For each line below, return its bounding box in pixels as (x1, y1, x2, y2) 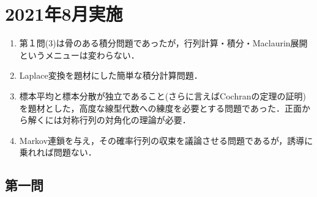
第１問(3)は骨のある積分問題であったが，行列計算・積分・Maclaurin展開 (19, 37, 308, 49)
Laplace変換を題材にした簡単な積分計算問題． (19, 69, 203, 82)
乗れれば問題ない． (19, 146, 97, 159)
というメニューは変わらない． (19, 48, 140, 61)
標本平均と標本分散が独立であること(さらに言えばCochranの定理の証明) (19, 89, 306, 102)
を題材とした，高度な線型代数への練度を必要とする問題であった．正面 (19, 101, 302, 114)
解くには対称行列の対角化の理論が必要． (28, 113, 191, 126)
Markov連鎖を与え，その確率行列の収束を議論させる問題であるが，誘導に (19, 134, 313, 146)
